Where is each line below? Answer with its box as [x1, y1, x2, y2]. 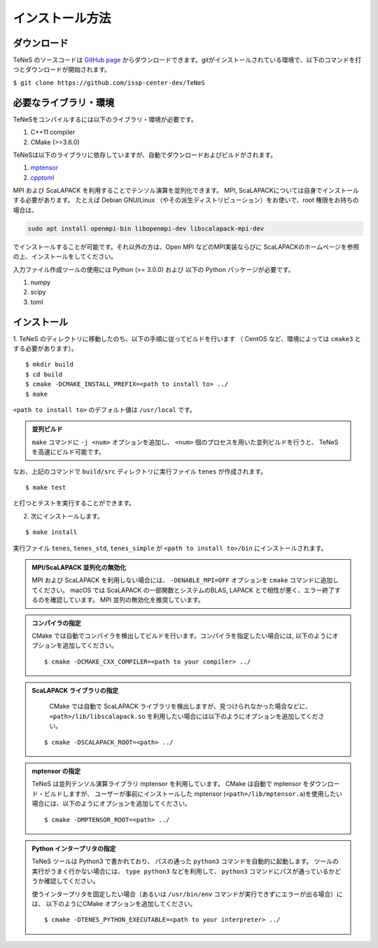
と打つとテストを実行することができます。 [13, 499, 136, 507]
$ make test [25, 483, 66, 491]
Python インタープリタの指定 [31, 844, 116, 853]
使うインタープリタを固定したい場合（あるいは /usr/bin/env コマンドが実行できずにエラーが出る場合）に [31, 890, 343, 898]
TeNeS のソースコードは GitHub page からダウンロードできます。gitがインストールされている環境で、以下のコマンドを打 [13, 56, 362, 64]
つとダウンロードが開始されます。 [13, 65, 111, 74]
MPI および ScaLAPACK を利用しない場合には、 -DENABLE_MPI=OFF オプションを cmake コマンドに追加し [31, 576, 339, 584]
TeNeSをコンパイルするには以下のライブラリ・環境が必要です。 [13, 115, 197, 123]
